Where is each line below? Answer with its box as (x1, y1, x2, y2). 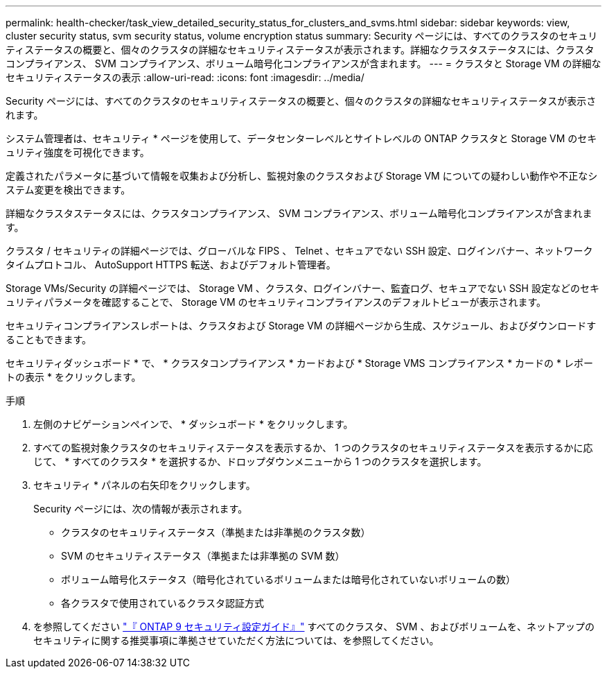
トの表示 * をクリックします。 (6, 371, 141, 383)
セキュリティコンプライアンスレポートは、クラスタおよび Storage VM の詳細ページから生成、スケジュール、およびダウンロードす (6, 320, 597, 331)
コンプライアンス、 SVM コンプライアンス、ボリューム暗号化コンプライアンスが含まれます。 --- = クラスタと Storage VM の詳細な (6, 58, 601, 69)
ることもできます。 (6, 334, 92, 345)
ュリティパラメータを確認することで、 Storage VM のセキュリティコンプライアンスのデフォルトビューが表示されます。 (6, 296, 547, 308)
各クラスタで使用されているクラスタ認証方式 (61, 597, 265, 609)
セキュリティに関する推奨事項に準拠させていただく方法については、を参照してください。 (33, 634, 439, 646)
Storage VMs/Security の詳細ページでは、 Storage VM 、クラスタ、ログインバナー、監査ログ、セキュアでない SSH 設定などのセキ (6, 282, 599, 294)
